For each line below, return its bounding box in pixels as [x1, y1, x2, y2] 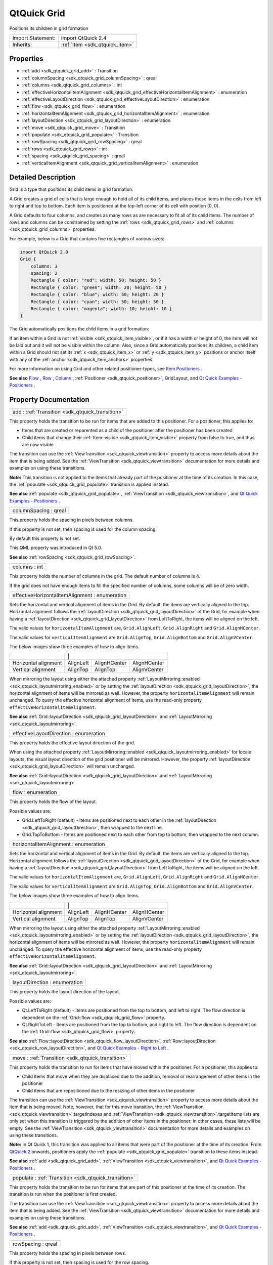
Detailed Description [9, 173, 76, 182]
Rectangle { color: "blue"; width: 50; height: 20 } [30, 291, 164, 298]
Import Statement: [12, 34, 56, 41]
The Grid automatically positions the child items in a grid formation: [9, 326, 149, 332]
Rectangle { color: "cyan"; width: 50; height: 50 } [30, 299, 164, 305]
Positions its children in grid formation [9, 25, 88, 31]
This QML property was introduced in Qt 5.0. [9, 544, 102, 551]
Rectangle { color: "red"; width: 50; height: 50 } [30, 277, 162, 283]
